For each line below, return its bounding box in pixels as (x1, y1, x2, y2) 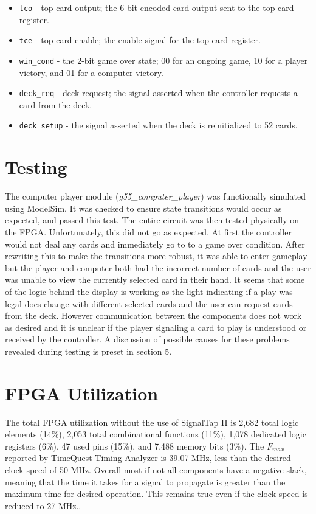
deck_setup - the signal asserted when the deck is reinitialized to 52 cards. (19, 119, 298, 131)
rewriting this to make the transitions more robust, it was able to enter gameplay (5, 249, 307, 262)
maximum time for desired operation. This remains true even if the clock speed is (5, 487, 308, 500)
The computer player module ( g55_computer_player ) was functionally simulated (5, 190, 306, 203)
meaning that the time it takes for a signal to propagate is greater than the (5, 475, 286, 488)
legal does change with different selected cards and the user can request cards (5, 297, 293, 310)
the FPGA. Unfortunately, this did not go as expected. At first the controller (5, 225, 292, 238)
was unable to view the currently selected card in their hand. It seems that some (5, 273, 305, 286)
